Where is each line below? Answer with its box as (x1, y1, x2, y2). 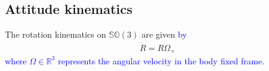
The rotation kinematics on (5, 28, 106, 41)
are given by (141, 28, 187, 41)
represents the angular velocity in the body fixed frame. (58, 54, 265, 67)
